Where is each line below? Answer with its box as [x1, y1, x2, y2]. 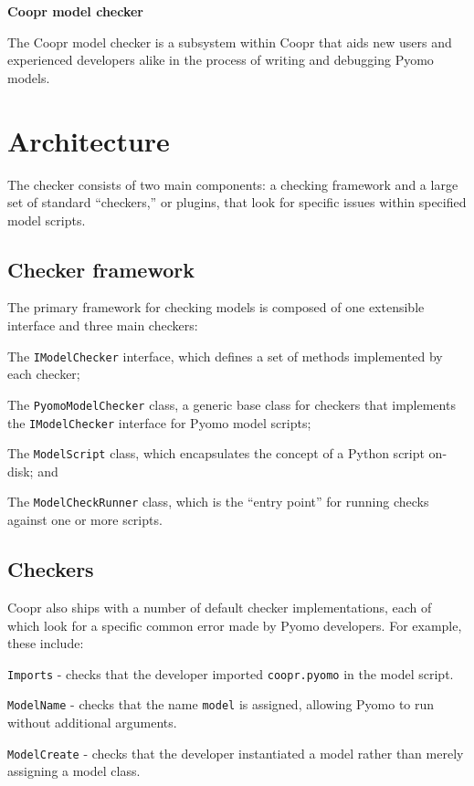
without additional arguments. [7, 713, 177, 732]
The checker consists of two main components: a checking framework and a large [7, 174, 458, 194]
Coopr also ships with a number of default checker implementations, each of [7, 597, 432, 616]
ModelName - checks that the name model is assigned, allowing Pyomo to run [7, 695, 435, 714]
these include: [7, 634, 84, 653]
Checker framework [7, 255, 195, 283]
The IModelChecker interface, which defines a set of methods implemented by [7, 346, 443, 365]
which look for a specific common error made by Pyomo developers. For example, [7, 615, 462, 634]
